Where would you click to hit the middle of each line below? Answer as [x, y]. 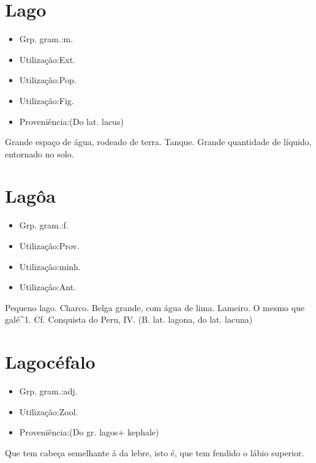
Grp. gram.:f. [44, 225]
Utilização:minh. [50, 266]
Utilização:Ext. [47, 59]
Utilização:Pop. [48, 80]
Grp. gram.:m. [46, 39]
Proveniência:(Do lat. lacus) [71, 121]
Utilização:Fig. [47, 100]
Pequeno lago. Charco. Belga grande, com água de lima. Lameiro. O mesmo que [155, 307]
